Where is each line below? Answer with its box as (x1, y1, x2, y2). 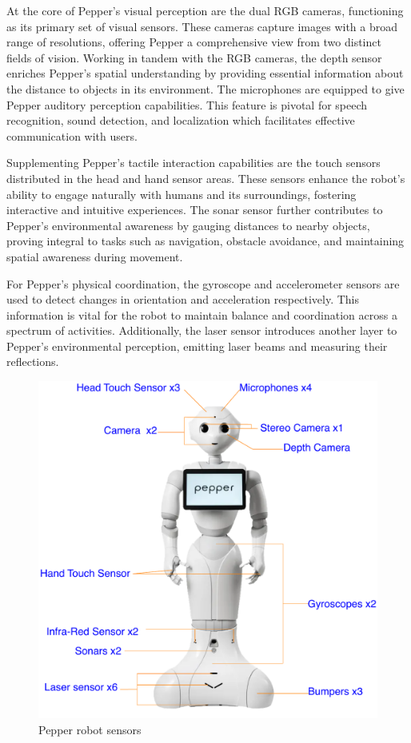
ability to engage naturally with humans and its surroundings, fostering (6, 185, 357, 202)
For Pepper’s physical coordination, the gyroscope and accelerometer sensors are (6, 275, 400, 292)
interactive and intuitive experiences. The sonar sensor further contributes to (6, 201, 383, 218)
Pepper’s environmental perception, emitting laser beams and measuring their (6, 337, 388, 354)
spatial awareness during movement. (6, 248, 183, 264)
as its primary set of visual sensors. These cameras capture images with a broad (6, 18, 397, 34)
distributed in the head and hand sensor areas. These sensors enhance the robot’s (6, 169, 405, 186)
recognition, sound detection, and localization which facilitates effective (6, 112, 355, 129)
